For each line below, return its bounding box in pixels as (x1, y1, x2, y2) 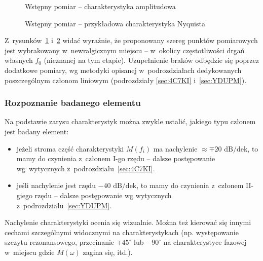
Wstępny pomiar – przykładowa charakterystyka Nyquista (25, 18, 205, 28)
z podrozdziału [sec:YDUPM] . (16, 200, 112, 210)
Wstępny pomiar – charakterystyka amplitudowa (25, 1, 176, 11)
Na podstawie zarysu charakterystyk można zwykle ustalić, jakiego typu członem (5, 116, 256, 127)
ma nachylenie (153, 143, 198, 154)
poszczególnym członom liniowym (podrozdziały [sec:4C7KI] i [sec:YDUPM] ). (5, 74, 247, 85)
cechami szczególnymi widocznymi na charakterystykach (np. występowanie (5, 227, 239, 237)
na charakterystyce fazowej (163, 237, 247, 247)
